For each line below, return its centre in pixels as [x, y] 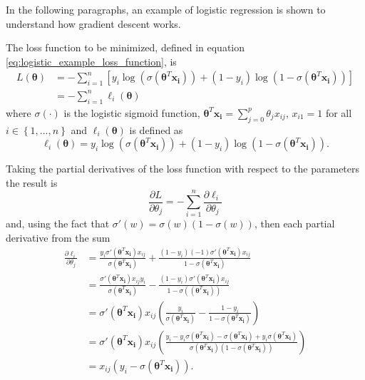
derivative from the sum [58, 238]
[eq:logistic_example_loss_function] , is [91, 61]
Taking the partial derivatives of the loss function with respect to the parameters [183, 169]
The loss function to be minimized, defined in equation [125, 47]
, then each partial [294, 224]
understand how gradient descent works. [93, 23]
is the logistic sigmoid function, [132, 112]
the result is [32, 182]
